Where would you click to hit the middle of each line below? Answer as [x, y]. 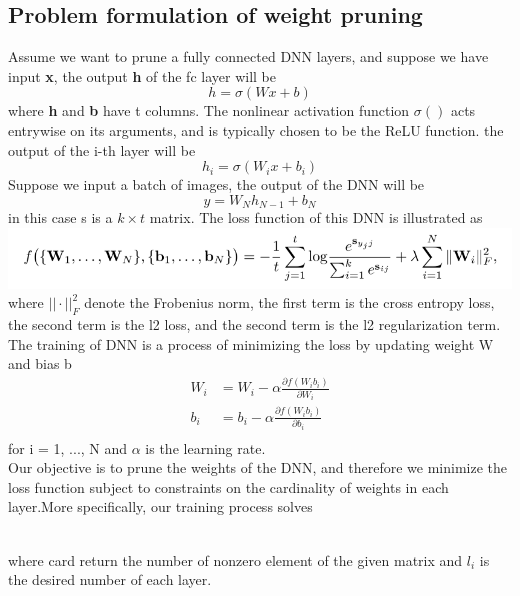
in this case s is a [60, 217]
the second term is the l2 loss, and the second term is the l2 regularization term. [254, 324]
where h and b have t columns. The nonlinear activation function [209, 110]
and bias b [40, 363]
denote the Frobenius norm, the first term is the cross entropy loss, [289, 302]
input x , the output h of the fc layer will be [142, 75]
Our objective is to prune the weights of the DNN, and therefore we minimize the [258, 467]
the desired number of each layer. [110, 579]
